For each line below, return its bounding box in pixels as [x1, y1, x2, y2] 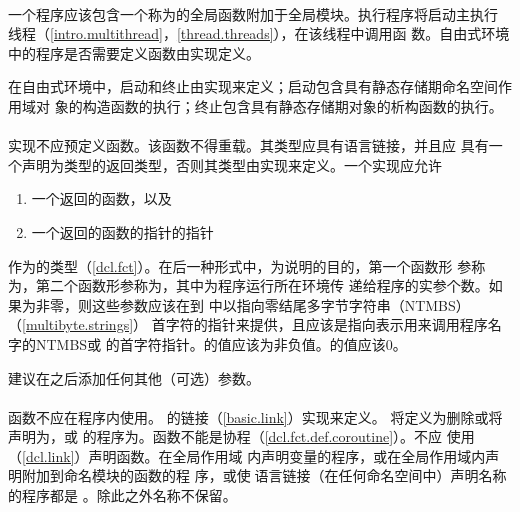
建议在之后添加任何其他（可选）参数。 [8, 367, 260, 388]
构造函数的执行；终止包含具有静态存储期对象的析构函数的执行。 [82, 95, 503, 116]
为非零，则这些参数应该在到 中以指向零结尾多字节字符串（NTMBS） [21, 294, 470, 315]
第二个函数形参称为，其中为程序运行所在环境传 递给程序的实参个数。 [35, 275, 489, 296]
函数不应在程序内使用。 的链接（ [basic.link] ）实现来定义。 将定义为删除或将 [8, 406, 503, 427]
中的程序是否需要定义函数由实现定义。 [8, 42, 260, 63]
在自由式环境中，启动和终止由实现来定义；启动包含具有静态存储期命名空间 [8, 76, 498, 97]
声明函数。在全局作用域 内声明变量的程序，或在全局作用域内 [88, 445, 486, 466]
